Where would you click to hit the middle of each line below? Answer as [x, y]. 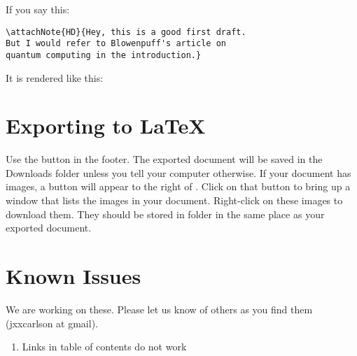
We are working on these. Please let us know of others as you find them [159, 309]
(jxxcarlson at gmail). [52, 323]
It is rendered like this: [55, 77]
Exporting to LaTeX [106, 126]
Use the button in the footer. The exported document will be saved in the [164, 159]
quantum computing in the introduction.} [104, 55]
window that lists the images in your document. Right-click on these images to [174, 200]
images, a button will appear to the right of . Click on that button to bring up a [178, 186]
